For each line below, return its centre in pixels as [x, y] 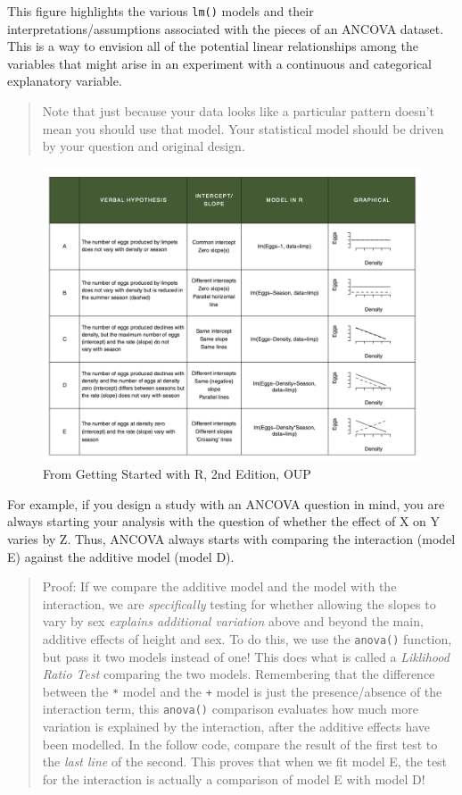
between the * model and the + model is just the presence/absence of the [242, 691]
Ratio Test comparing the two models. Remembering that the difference [239, 674]
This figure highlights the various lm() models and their [161, 11]
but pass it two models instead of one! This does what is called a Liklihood [246, 656]
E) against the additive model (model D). [121, 556]
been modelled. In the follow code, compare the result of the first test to [240, 744]
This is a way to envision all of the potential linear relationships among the [213, 46]
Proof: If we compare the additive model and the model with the [219, 586]
